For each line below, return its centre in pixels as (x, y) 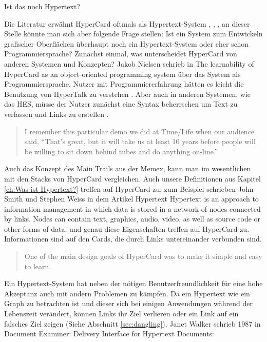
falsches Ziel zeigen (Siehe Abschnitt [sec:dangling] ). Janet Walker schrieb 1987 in (132, 323)
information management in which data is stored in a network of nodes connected (132, 208)
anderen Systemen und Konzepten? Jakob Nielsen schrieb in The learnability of (129, 63)
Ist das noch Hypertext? (42, 6)
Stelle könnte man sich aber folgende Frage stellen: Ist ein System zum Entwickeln (133, 34)
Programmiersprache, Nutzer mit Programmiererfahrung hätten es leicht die (124, 84)
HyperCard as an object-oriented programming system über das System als (122, 74)
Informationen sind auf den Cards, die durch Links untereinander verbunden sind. (133, 239)
